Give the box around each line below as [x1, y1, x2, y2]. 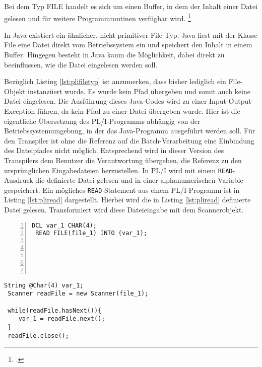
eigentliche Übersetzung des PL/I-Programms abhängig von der [4, 115, 201, 126]
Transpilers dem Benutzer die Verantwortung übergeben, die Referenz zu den [4, 155, 242, 165]
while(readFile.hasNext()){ [8, 307, 102, 314]
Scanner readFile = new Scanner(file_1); [8, 290, 149, 298]
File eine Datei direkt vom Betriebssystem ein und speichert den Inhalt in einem [4, 39, 252, 50]
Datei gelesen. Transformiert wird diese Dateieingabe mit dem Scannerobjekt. [4, 204, 244, 215]
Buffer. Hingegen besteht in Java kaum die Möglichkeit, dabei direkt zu [4, 49, 225, 60]
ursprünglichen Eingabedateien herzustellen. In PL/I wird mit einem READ [4, 165, 233, 175]
